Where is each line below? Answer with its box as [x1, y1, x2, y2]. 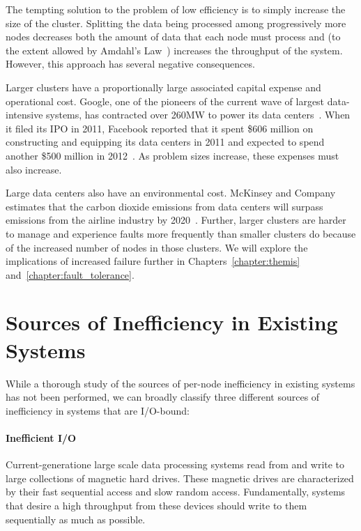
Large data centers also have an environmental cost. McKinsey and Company [6, 185, 336, 200]
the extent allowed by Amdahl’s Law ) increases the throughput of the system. [6, 43, 343, 57]
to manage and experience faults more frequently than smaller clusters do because [6, 226, 356, 240]
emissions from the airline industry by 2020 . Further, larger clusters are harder [6, 213, 346, 227]
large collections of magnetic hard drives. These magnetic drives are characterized [6, 470, 354, 485]
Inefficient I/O [6, 430, 77, 445]
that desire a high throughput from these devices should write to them [6, 498, 307, 512]
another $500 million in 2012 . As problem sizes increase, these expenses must [6, 148, 339, 162]
